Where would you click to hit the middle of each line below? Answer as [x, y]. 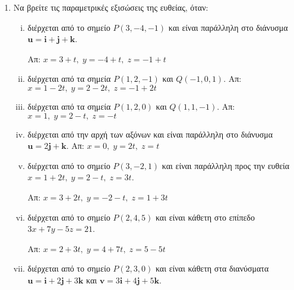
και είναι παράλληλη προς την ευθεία [226, 165]
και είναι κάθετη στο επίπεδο [205, 217]
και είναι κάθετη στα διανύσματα [212, 268]
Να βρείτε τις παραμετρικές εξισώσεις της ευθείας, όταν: [111, 7]
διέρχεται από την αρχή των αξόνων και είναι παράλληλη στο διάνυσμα [150, 134]
